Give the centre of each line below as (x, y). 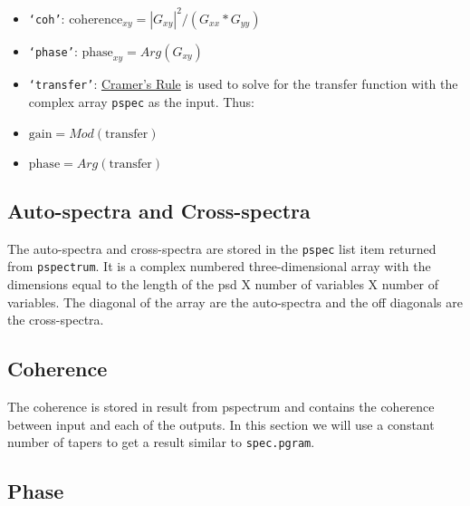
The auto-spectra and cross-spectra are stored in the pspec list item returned (222, 248)
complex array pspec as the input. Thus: (141, 101)
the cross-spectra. (56, 320)
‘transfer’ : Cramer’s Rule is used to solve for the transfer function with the (243, 84)
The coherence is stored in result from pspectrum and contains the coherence (221, 407)
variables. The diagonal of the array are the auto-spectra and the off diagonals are (235, 302)
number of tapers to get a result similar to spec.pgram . (161, 442)
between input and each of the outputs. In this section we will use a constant (221, 424)
